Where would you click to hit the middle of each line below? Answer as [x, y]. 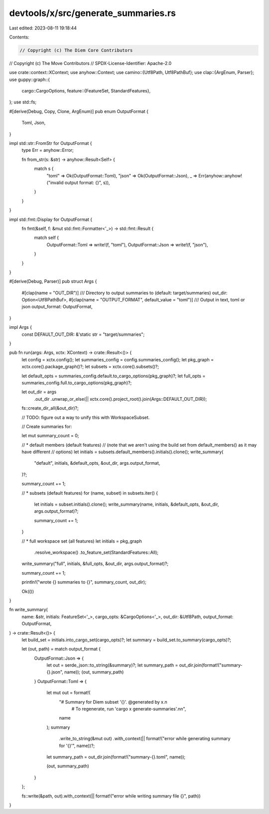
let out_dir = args [39, 392]
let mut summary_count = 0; [50, 436]
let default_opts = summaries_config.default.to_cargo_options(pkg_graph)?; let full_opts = [114, 376]
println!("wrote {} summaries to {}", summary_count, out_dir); [84, 582]
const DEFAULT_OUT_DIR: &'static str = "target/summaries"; [83, 334]
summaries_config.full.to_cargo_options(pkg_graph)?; [77, 383]
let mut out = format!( [68, 693]
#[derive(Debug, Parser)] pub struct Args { [53, 281]
